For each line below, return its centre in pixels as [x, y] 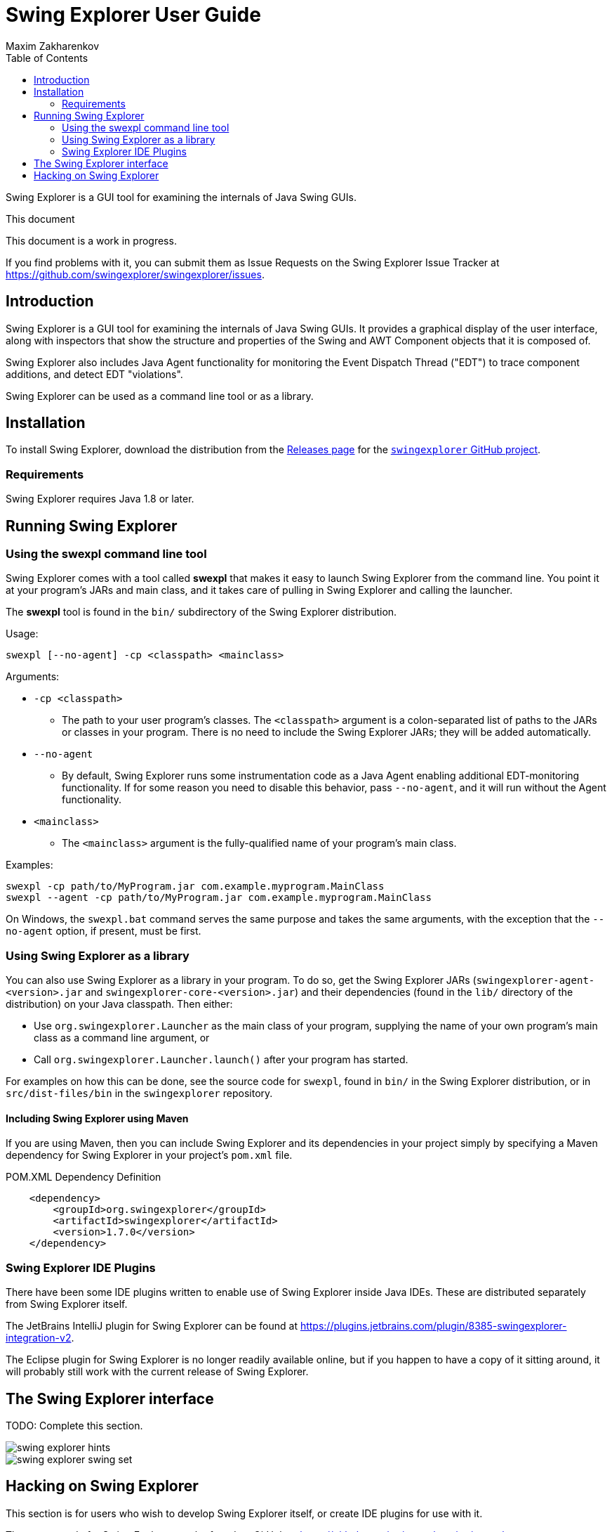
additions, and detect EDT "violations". [94, 374]
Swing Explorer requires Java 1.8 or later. [100, 499]
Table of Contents [47, 58]
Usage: [22, 634]
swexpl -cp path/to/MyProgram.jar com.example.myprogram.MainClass [195, 887]
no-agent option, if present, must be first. [104, 931]
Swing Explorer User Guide [133, 15]
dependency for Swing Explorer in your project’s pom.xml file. [149, 1155]
